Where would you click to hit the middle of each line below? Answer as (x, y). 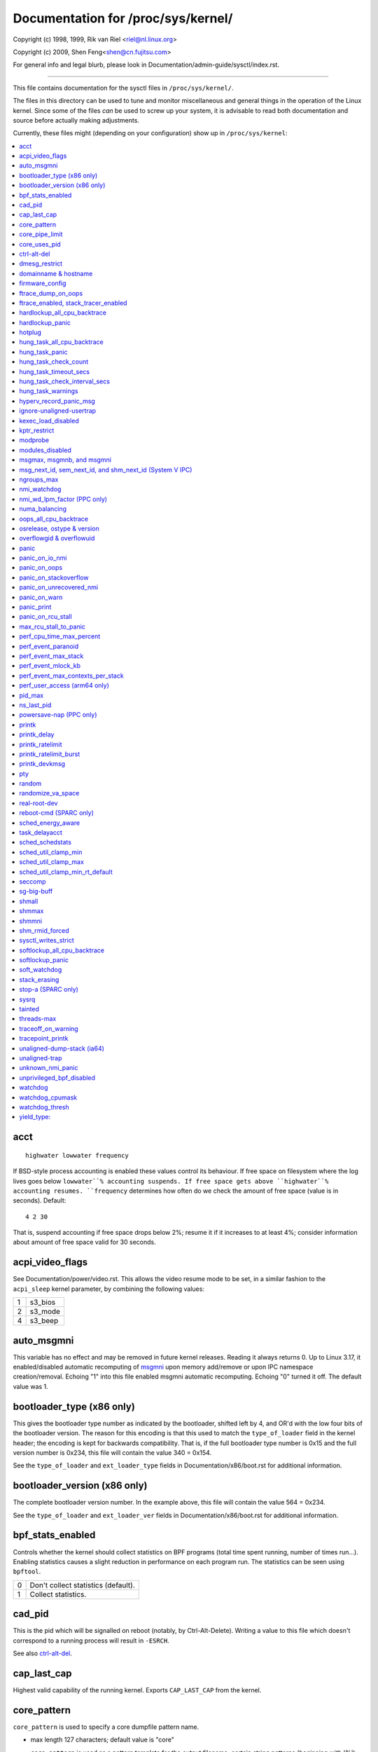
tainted (29, 1009)
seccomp (33, 881)
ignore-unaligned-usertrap (58, 411)
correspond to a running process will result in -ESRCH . (91, 1641)
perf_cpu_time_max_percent (60, 636)
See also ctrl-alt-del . (43, 1653)
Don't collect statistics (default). (83, 1585)
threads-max (38, 1019)
